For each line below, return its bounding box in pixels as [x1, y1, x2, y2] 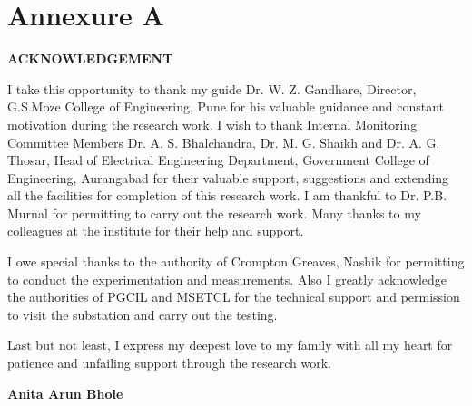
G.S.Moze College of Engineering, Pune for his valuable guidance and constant [7, 97, 445, 116]
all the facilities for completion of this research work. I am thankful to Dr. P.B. [7, 186, 447, 205]
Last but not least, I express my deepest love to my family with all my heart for [7, 335, 453, 354]
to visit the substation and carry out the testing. [7, 304, 278, 324]
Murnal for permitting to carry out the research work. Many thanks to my [7, 203, 421, 222]
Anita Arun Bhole [7, 383, 123, 402]
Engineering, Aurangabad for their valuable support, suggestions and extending [7, 168, 449, 187]
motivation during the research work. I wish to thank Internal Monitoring [7, 114, 418, 133]
